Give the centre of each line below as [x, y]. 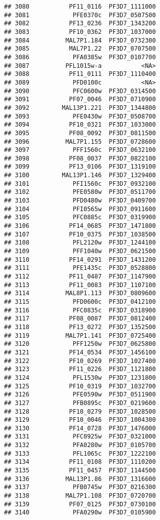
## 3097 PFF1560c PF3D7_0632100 [80, 150]
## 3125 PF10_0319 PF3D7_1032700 [80, 386]
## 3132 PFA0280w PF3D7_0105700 [80, 445]
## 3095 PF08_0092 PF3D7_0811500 [80, 133]
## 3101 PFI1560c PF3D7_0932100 [80, 184]
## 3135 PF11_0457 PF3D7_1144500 [80, 471]
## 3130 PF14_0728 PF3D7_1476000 [80, 428]
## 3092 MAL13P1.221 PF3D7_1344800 [80, 108]
